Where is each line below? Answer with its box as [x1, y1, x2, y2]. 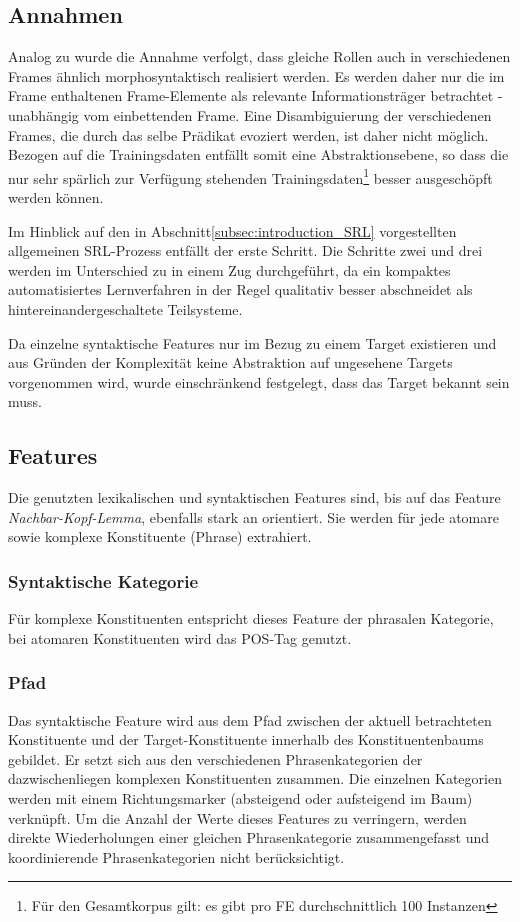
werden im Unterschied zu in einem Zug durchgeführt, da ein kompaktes [8, 259, 451, 280]
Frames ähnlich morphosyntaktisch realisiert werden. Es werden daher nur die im [8, 65, 505, 86]
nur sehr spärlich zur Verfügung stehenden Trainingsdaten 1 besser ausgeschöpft [8, 164, 493, 188]
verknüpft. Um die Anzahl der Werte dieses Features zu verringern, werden [8, 807, 467, 828]
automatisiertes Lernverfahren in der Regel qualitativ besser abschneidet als [8, 279, 473, 300]
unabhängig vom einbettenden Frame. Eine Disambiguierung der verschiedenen [8, 104, 492, 125]
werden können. [8, 187, 104, 208]
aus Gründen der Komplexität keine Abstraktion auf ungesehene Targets [8, 352, 453, 373]
